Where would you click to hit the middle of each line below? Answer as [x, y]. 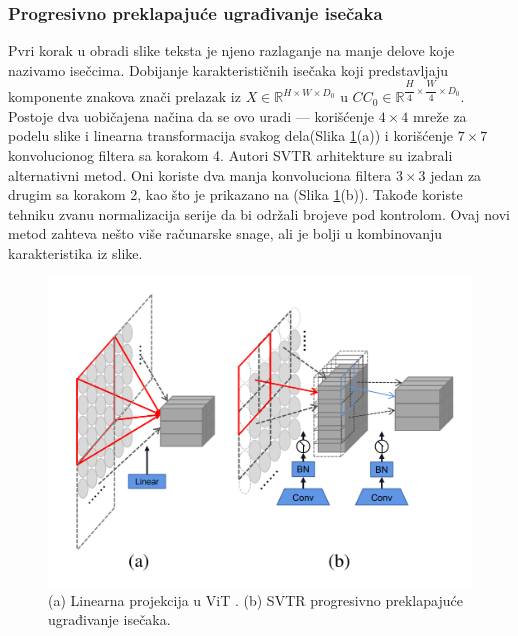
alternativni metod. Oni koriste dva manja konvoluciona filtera [200, 174]
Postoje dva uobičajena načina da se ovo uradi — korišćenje [191, 115]
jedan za [456, 174]
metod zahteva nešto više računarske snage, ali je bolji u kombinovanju [225, 233]
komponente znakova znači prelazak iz [124, 96]
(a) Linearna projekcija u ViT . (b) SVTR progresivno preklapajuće [255, 599]
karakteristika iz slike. [75, 253]
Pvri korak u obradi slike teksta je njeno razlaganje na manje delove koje [231, 50]
